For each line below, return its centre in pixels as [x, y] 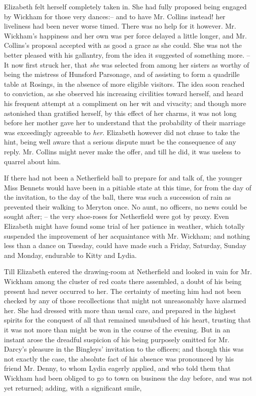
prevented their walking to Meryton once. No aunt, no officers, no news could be [126, 206]
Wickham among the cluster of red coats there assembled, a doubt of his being [123, 281]
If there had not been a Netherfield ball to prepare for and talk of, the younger [123, 178]
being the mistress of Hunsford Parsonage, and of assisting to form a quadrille [122, 74]
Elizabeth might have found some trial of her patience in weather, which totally [125, 226]
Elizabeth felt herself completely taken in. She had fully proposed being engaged [126, 6]
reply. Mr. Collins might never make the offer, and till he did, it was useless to [122, 151]
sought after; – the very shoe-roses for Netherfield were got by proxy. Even [117, 216]
